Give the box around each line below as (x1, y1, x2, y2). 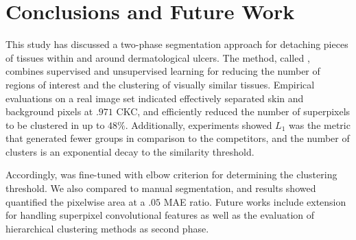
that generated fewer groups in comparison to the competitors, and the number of (5, 131, 350, 145)
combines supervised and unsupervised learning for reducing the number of (5, 64, 320, 78)
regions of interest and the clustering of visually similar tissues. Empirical (5, 77, 315, 91)
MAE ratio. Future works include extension (163, 194, 346, 208)
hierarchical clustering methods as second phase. (5, 221, 209, 235)
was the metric (289, 117, 351, 132)
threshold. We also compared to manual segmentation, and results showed (5, 181, 316, 195)
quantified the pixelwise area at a (5, 194, 145, 208)
